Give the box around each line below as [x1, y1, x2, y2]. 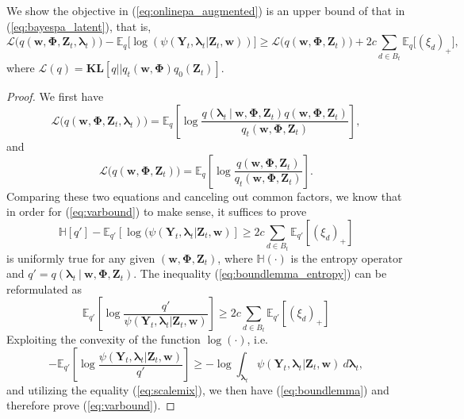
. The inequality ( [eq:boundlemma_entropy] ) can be [133, 265, 387, 282]
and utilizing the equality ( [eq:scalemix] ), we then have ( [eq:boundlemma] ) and [6, 381, 389, 398]
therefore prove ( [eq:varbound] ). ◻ [6, 397, 175, 413]
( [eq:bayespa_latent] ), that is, [6, 17, 151, 34]
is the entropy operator [290, 249, 403, 266]
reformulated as [6, 280, 82, 297]
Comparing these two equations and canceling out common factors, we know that [6, 187, 402, 204]
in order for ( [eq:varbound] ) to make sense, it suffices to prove [6, 203, 307, 220]
